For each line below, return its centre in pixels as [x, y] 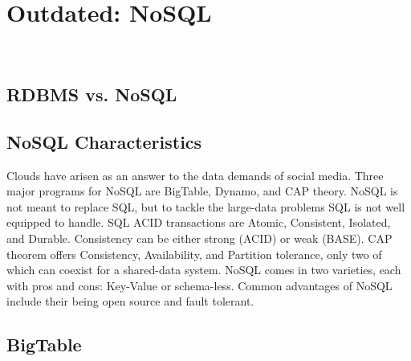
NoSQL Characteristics [104, 141]
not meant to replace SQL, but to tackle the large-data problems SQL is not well [206, 206]
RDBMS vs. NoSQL [92, 94]
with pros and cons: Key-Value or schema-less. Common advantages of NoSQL [199, 285]
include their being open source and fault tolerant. [130, 301]
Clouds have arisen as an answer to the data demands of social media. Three [195, 175]
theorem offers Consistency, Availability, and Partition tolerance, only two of [194, 254]
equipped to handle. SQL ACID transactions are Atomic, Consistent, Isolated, [199, 222]
